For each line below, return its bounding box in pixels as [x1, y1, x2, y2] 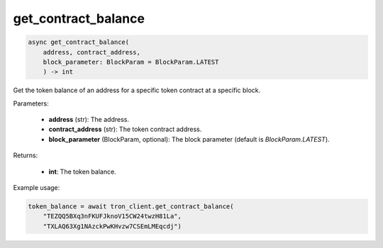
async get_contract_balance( [28, 38, 130, 46]
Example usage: [13, 184, 60, 192]
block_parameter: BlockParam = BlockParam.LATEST [43, 57, 219, 66]
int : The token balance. [48, 167, 116, 176]
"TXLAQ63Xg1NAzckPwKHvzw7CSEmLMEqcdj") [43, 222, 182, 230]
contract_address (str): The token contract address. [48, 125, 202, 134]
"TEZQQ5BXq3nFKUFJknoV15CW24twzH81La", [43, 213, 182, 220]
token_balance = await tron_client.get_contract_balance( [28, 203, 234, 210]
